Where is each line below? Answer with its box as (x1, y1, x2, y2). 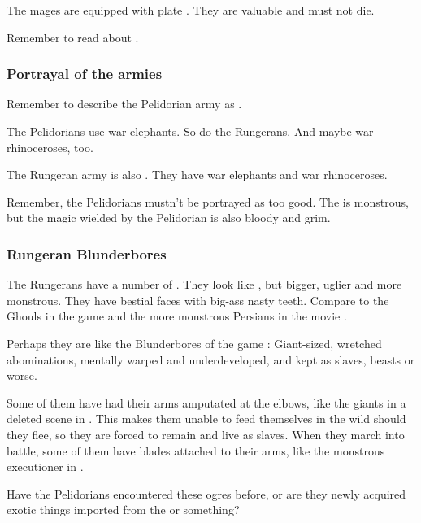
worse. (7, 367, 37, 384)
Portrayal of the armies (7, 63, 163, 84)
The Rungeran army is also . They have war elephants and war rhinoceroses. (7, 166, 388, 183)
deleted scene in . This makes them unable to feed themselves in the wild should (7, 410, 406, 427)
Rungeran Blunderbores (7, 243, 167, 264)
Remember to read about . (7, 28, 139, 46)
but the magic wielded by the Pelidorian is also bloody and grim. (7, 209, 331, 226)
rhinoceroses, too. (7, 138, 93, 155)
